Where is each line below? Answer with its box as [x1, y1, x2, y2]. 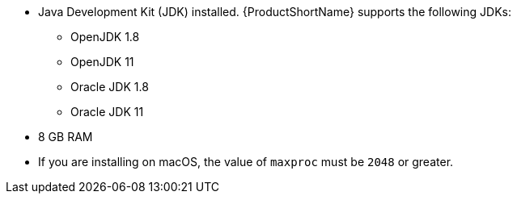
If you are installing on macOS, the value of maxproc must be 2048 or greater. [38, 155, 454, 169]
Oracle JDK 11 [70, 105, 144, 119]
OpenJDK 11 [70, 55, 134, 69]
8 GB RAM [38, 130, 93, 144]
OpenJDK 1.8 [70, 30, 140, 44]
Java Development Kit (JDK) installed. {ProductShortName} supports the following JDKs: [38, 5, 511, 19]
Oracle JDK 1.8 [70, 80, 149, 94]
